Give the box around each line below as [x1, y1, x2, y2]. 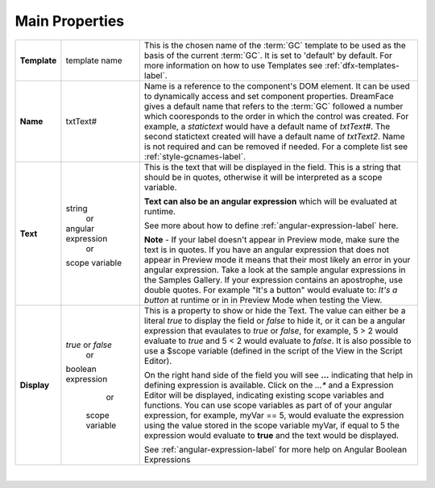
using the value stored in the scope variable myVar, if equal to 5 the [143, 420, 400, 431]
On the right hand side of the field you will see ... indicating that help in [143, 369, 413, 380]
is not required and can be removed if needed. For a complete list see [143, 141, 408, 152]
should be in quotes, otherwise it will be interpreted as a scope [143, 172, 383, 183]
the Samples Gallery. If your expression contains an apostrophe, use [143, 274, 403, 285]
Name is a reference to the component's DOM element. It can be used [143, 81, 410, 92]
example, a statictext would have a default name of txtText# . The [143, 121, 391, 132]
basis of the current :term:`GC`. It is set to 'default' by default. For [143, 49, 392, 60]
